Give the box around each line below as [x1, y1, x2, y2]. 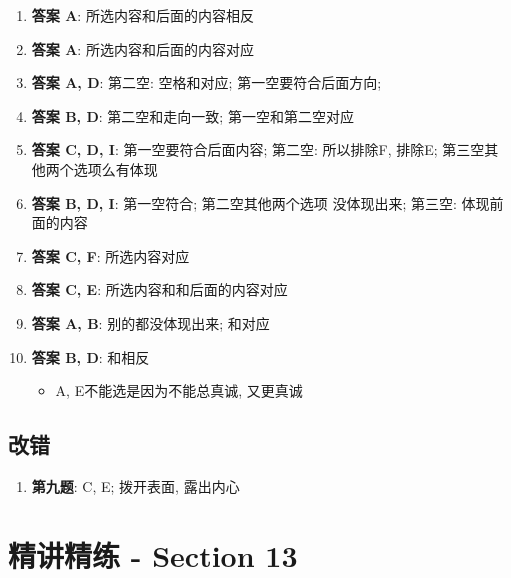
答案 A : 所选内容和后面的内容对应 [31, 38, 254, 59]
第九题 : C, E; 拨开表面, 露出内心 [31, 475, 240, 496]
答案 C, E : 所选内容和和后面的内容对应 [31, 279, 288, 300]
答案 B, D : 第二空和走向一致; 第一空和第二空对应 [31, 105, 354, 126]
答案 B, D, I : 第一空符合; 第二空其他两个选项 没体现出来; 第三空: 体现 [31, 192, 490, 213]
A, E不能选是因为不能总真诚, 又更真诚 [55, 380, 303, 401]
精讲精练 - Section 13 [8, 534, 298, 575]
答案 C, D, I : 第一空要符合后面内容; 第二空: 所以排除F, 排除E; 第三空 [31, 139, 485, 160]
